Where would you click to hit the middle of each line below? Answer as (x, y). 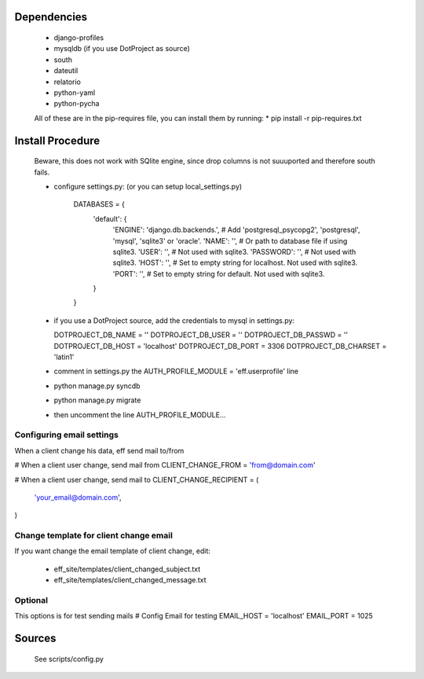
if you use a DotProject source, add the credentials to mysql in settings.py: (174, 320)
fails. (42, 172)
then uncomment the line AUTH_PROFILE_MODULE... (140, 415)
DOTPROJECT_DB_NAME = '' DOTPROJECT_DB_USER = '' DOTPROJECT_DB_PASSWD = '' (201, 335)
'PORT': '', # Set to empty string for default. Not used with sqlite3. (219, 273)
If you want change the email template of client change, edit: (113, 551)
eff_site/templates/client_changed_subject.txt (127, 569)
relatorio (68, 82)
